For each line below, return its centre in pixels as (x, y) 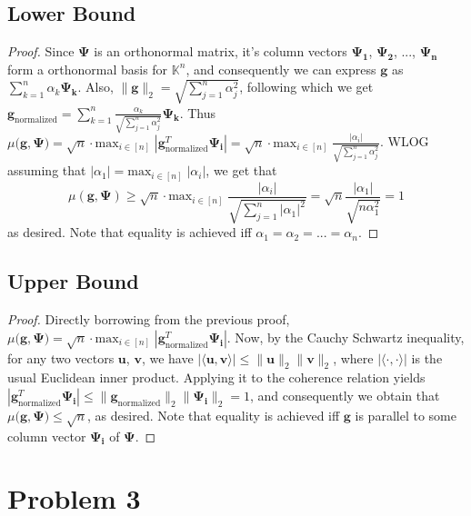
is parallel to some (406, 415)
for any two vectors (61, 357)
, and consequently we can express (281, 69)
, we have (167, 357)
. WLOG (404, 141)
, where (353, 357)
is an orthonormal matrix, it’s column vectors (220, 51)
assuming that (47, 170)
